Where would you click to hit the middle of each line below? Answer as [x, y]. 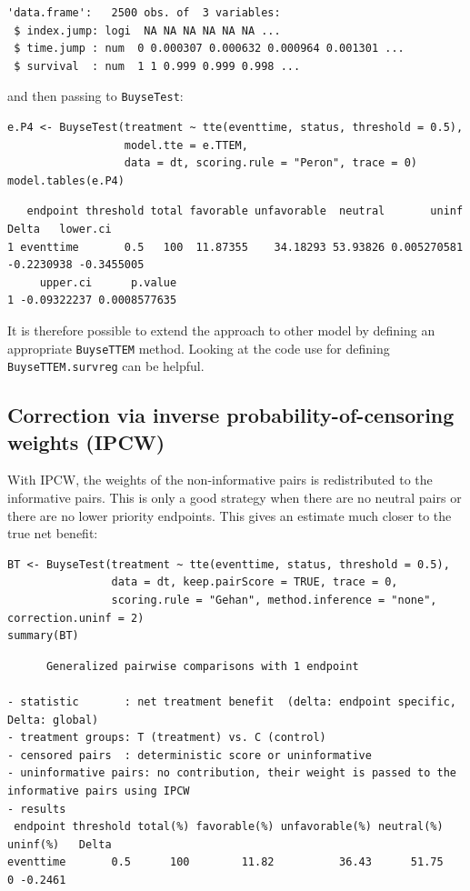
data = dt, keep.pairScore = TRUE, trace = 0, [255, 582]
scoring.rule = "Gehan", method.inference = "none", [274, 601]
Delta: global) [53, 720]
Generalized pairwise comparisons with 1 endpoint [202, 666]
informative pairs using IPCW [99, 791]
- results [37, 809]
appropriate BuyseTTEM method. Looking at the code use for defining [199, 348]
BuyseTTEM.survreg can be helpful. [106, 366]
